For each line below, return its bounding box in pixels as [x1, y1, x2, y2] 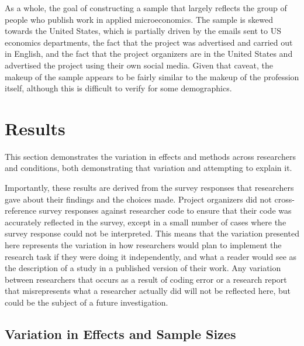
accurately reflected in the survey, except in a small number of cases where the [5, 215, 286, 228]
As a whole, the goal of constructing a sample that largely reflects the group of [5, 2, 287, 13]
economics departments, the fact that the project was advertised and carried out [5, 36, 293, 48]
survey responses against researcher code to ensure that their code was [39, 204, 292, 217]
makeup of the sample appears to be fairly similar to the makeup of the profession [5, 70, 299, 83]
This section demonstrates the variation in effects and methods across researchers [5, 150, 296, 162]
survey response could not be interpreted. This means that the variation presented [5, 227, 299, 239]
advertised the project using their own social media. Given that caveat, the [5, 59, 273, 71]
